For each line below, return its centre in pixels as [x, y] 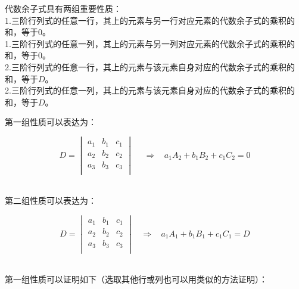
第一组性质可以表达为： [51, 122]
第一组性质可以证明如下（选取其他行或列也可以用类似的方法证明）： [136, 279]
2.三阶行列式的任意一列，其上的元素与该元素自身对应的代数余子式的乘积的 [150, 90]
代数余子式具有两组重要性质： [63, 8]
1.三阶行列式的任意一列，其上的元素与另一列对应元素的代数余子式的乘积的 [150, 43]
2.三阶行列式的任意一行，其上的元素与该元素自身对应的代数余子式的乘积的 [150, 66]
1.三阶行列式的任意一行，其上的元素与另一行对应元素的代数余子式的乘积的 [150, 20]
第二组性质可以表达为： [51, 201]
